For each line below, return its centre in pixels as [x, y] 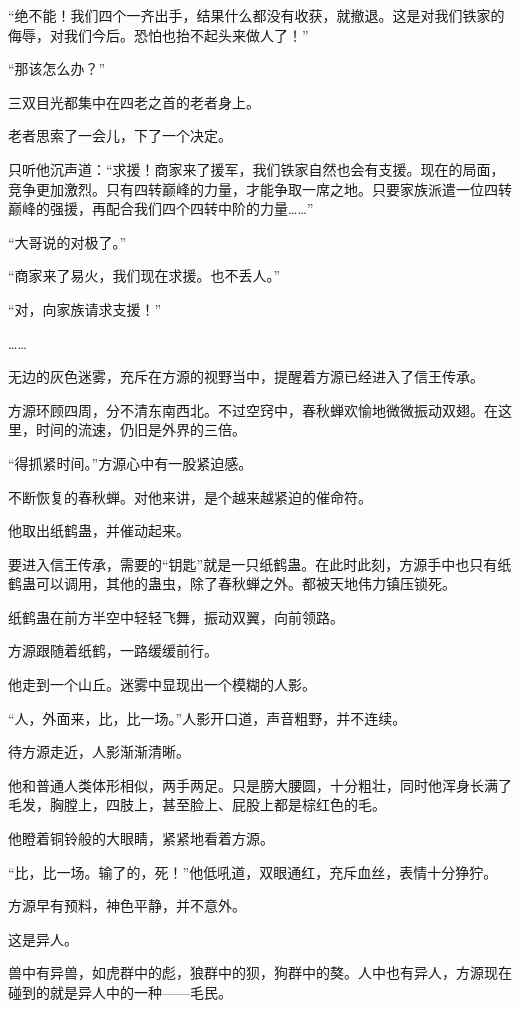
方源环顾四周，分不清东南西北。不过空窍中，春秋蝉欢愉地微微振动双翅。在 [253, 409]
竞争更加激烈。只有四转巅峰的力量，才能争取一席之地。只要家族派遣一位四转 [260, 188]
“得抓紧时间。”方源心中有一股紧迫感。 [130, 462]
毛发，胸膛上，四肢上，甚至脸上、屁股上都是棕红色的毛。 [197, 804]
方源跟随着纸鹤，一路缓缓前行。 [113, 650]
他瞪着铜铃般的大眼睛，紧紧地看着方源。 [141, 838]
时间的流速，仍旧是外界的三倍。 [140, 429]
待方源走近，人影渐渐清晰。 [99, 751]
